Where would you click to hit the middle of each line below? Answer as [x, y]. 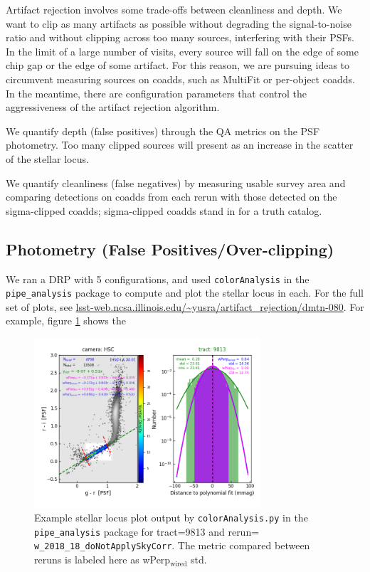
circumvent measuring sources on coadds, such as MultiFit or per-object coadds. [180, 79]
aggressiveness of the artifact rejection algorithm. [113, 107]
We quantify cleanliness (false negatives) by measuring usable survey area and [176, 182]
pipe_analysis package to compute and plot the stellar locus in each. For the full [185, 293]
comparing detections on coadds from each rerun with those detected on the [171, 197]
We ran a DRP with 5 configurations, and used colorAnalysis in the [158, 279]
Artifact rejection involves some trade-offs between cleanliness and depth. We [174, 9]
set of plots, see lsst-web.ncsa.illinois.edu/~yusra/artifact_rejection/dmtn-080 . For [185, 306]
